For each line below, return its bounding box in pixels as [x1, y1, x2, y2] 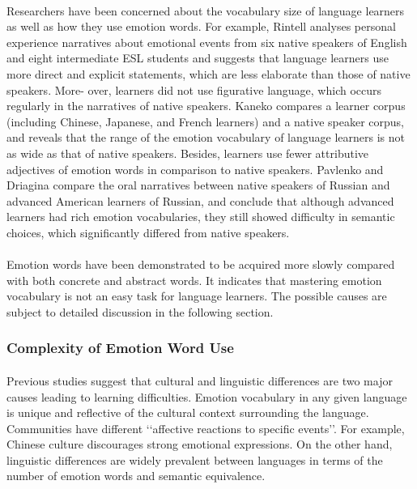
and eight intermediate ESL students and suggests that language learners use [6, 49, 389, 66]
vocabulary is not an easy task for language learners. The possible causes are [6, 287, 387, 304]
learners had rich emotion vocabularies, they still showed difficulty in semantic [6, 208, 395, 225]
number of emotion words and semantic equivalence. [6, 467, 266, 484]
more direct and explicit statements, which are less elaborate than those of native [6, 65, 411, 82]
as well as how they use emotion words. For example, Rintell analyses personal [6, 18, 396, 35]
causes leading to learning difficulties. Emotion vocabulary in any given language [6, 388, 407, 405]
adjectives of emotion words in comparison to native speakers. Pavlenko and [6, 160, 384, 177]
